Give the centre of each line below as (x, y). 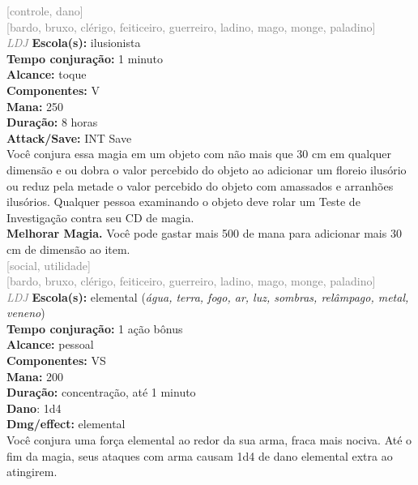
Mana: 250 (35, 106)
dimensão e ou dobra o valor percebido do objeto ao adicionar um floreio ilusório (207, 169)
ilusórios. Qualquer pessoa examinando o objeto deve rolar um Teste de (183, 202)
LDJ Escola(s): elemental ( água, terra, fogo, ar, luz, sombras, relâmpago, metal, (208, 296)
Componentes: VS (56, 361)
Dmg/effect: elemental (66, 424)
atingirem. (32, 472)
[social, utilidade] (49, 265)
